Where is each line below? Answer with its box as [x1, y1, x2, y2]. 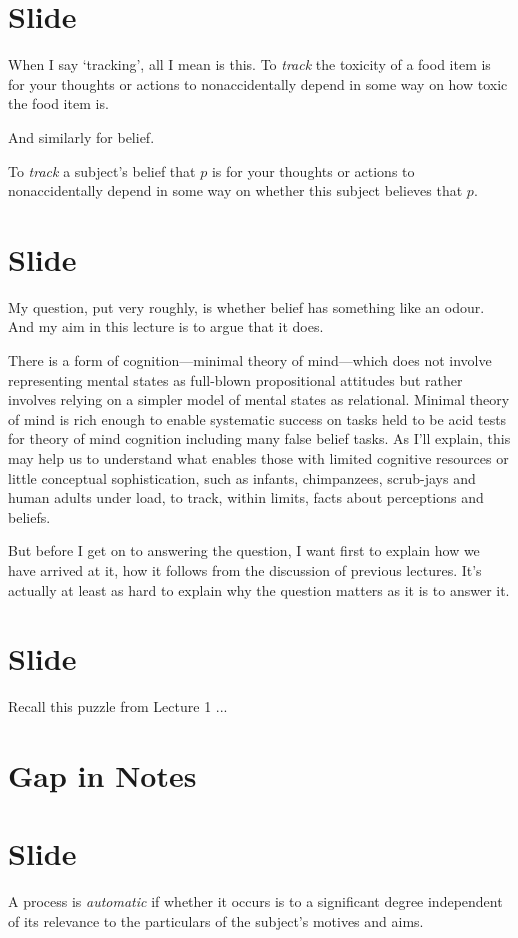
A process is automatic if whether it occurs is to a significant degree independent [8, 891, 503, 912]
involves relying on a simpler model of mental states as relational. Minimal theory [8, 389, 510, 410]
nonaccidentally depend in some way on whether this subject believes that [8, 180, 463, 201]
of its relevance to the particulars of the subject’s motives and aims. [8, 910, 424, 931]
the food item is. [8, 93, 109, 114]
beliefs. [8, 506, 51, 527]
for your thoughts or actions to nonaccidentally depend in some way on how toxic [8, 73, 508, 94]
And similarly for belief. [8, 126, 155, 147]
